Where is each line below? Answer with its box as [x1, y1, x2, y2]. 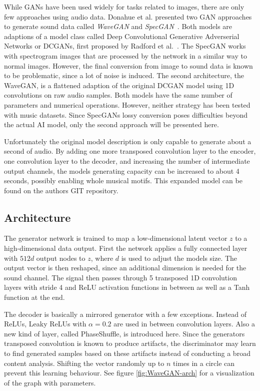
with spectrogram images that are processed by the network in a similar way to [4, 50, 247, 61]
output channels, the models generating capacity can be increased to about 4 [4, 165, 239, 176]
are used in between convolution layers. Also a [113, 318, 255, 329]
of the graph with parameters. [4, 377, 96, 387]
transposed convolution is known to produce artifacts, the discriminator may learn [4, 338, 256, 348]
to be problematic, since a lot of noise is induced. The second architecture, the [4, 70, 244, 81]
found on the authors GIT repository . [4, 185, 118, 195]
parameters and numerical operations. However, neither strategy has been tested [4, 99, 250, 110]
